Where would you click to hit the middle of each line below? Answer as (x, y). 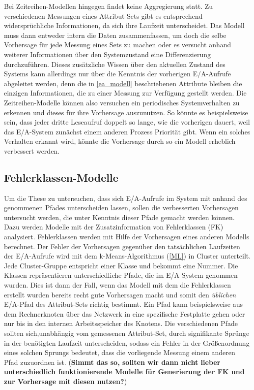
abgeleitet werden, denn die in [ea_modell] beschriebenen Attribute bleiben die (123, 83)
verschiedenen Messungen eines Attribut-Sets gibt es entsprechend (103, 16)
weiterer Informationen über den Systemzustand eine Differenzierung (107, 54)
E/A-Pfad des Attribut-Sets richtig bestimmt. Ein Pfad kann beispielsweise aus (123, 304)
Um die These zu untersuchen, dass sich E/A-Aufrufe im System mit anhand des (126, 198)
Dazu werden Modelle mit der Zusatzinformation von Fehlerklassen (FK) (114, 227)
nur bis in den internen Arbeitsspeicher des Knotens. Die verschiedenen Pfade (121, 323)
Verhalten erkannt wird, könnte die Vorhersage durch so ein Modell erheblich (120, 141)
